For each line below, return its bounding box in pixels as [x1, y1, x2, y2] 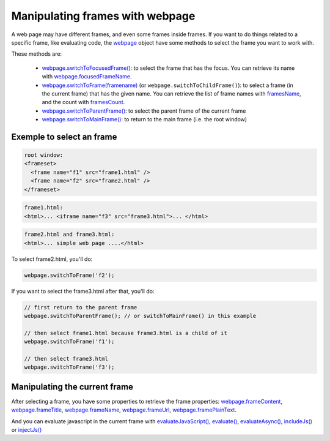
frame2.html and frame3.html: [24, 231, 115, 238]
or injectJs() [11, 426, 42, 433]
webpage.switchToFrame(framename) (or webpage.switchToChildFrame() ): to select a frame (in [42, 81, 293, 89]
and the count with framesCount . [42, 99, 125, 106]
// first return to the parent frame [24, 304, 137, 311]
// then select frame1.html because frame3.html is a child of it [24, 330, 227, 336]
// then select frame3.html [24, 355, 108, 362]
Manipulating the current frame [11, 382, 134, 392]
